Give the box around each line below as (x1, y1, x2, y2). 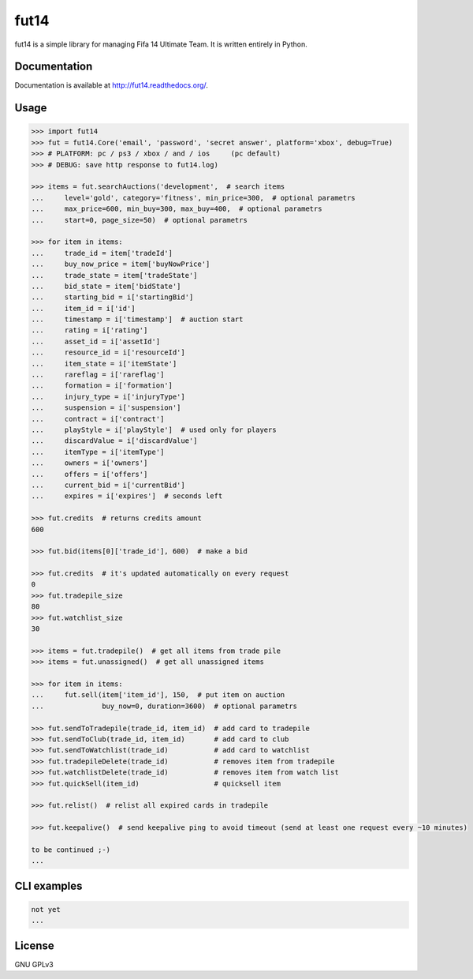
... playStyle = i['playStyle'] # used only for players (31, 426, 277, 434)
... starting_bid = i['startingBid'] (31, 293, 194, 302)
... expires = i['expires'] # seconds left (31, 492, 223, 501)
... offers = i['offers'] (31, 470, 148, 478)
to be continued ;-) (31, 845, 110, 854)
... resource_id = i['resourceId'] (31, 348, 185, 357)
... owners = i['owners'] (31, 459, 148, 467)
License (14, 939, 54, 952)
